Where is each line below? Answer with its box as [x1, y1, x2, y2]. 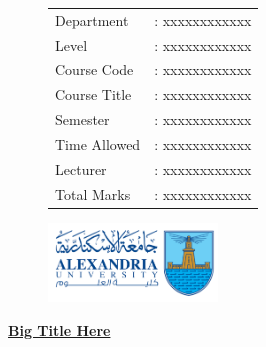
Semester [55, 109, 110, 130]
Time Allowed [55, 133, 141, 154]
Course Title [55, 84, 132, 105]
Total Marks [55, 183, 131, 204]
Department [55, 9, 129, 30]
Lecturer [55, 158, 107, 179]
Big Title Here [8, 319, 111, 340]
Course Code [55, 59, 134, 80]
